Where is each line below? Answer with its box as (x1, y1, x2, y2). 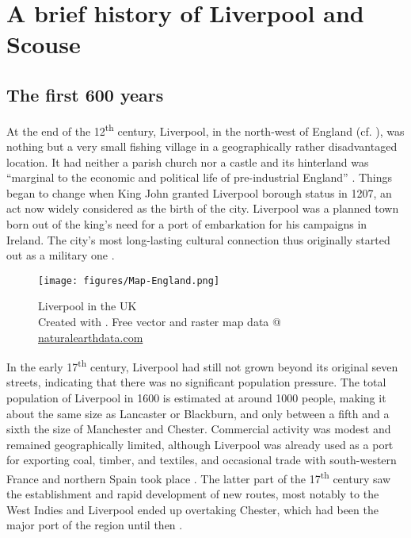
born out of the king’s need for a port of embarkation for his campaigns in (6, 215, 367, 232)
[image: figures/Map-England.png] (38, 275, 220, 286)
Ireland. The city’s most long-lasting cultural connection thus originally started (6, 231, 390, 248)
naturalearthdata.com (38, 329, 143, 345)
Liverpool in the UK (38, 298, 137, 314)
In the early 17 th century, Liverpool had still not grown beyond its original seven (6, 356, 398, 375)
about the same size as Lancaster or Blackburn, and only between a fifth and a (6, 405, 390, 421)
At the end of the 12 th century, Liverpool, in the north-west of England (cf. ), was (6, 120, 405, 139)
